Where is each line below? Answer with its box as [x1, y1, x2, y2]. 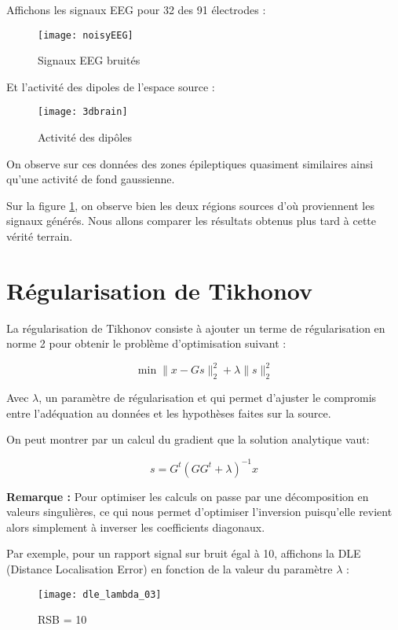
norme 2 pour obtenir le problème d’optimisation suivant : [6, 335, 287, 352]
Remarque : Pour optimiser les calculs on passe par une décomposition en [6, 488, 369, 504]
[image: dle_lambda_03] [38, 588, 162, 600]
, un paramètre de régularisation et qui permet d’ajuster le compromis [38, 389, 377, 406]
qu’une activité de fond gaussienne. [6, 171, 175, 187]
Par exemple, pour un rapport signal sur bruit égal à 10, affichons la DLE [6, 545, 361, 562]
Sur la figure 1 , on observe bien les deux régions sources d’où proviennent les [6, 197, 374, 213]
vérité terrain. [6, 228, 73, 245]
